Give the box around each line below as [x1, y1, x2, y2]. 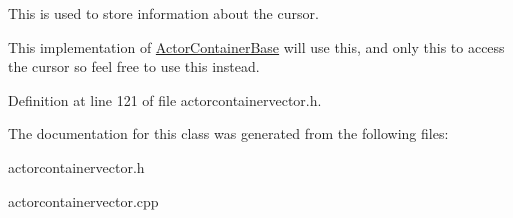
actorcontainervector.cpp [8, 190, 159, 211]
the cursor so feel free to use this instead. [8, 56, 260, 77]
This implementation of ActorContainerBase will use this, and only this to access [8, 36, 505, 57]
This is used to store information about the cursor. [8, 3, 319, 23]
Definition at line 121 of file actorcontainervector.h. [8, 89, 322, 110]
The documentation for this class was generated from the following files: [8, 123, 449, 144]
